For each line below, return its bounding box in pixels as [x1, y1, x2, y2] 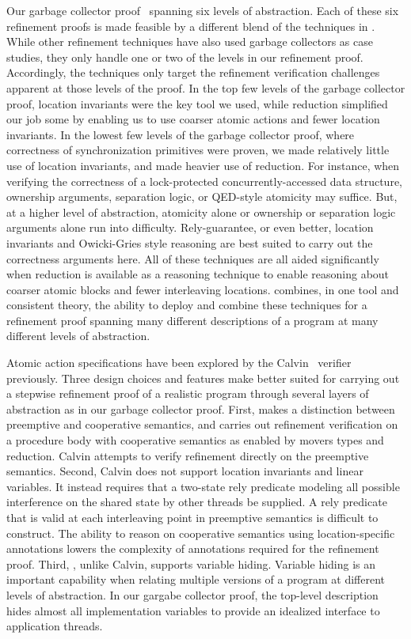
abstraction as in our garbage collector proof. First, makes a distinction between [6, 400, 395, 417]
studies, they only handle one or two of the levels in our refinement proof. [6, 48, 363, 65]
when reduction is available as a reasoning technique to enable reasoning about [6, 266, 390, 282]
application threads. [6, 618, 103, 634]
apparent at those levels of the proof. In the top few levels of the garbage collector [6, 79, 405, 96]
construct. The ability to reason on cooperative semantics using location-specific [6, 524, 395, 541]
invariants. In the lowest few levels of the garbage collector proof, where [6, 126, 355, 142]
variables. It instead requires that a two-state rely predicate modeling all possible [6, 478, 400, 494]
